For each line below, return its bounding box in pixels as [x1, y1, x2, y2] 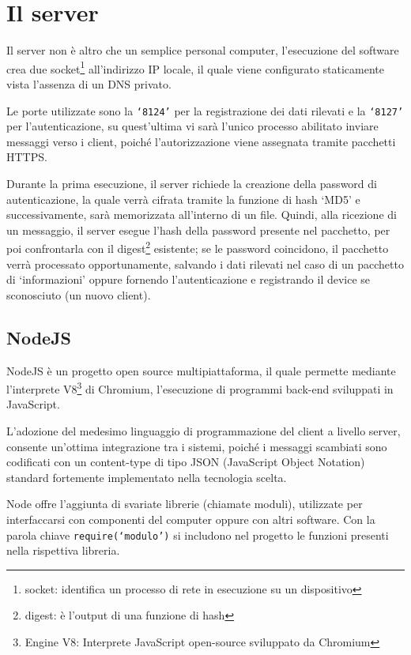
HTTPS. [6, 149, 47, 165]
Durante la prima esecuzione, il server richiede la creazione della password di [6, 175, 377, 191]
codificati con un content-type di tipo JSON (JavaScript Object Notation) [6, 454, 365, 470]
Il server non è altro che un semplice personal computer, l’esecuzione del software [6, 42, 399, 58]
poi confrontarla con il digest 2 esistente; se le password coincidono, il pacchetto [6, 238, 389, 257]
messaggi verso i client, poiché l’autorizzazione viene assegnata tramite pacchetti [6, 133, 396, 149]
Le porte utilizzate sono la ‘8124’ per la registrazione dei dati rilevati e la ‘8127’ [6, 102, 404, 119]
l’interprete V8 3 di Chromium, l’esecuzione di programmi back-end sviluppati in [6, 378, 394, 397]
